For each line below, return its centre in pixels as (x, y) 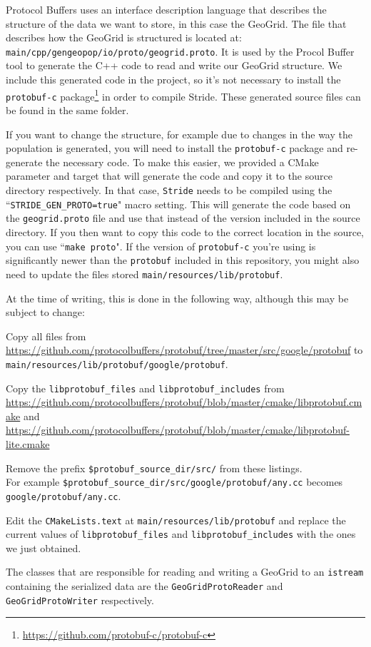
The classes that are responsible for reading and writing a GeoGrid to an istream (185, 572)
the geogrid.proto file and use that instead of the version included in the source (183, 218)
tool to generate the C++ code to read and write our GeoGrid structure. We (174, 65)
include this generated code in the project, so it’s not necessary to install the (173, 80)
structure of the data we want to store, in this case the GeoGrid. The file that (176, 23)
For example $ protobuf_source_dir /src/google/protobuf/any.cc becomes (174, 482)
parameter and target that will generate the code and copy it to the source (169, 176)
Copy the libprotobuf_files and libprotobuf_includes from (145, 388)
